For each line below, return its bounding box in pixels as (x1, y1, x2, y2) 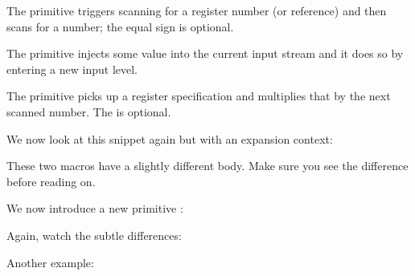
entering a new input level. (6, 60, 138, 77)
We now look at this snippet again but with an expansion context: (6, 130, 333, 147)
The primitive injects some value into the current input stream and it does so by (6, 45, 404, 62)
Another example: (6, 254, 94, 270)
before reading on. (6, 172, 96, 189)
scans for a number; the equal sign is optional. (6, 18, 234, 34)
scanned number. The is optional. (6, 103, 171, 120)
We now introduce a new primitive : (6, 200, 183, 217)
